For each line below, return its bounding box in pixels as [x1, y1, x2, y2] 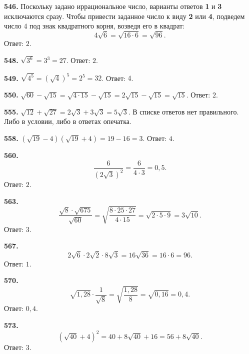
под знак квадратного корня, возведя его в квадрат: [29, 20, 185, 31]
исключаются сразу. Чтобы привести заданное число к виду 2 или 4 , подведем [4, 10, 245, 21]
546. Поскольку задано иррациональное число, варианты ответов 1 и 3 [4, 1, 222, 11]
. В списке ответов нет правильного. [128, 106, 239, 116]
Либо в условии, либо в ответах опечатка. [4, 116, 131, 126]
